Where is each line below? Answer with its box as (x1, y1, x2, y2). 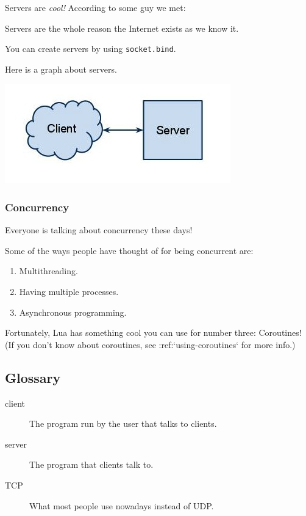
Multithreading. (19, 264, 78, 277)
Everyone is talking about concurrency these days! (5, 223, 193, 236)
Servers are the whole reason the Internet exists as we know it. (5, 21, 239, 34)
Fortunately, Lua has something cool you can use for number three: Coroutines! (5, 326, 302, 339)
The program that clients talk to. (29, 458, 154, 471)
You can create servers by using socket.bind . (5, 42, 176, 55)
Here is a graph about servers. (5, 62, 117, 75)
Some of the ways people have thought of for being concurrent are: (5, 244, 254, 256)
